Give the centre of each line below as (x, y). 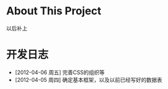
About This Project (54, 11)
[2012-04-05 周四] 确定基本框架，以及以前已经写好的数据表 (88, 79)
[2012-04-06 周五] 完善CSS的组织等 (60, 72)
